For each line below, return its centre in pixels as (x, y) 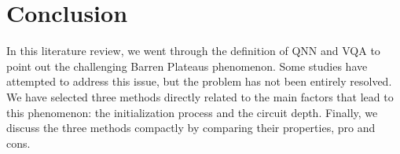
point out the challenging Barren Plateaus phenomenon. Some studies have (187, 66)
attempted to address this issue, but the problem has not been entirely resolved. (199, 81)
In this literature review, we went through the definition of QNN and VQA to (193, 51)
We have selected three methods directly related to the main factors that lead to (200, 96)
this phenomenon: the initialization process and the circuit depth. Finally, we (192, 112)
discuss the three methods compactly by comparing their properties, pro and (191, 128)
